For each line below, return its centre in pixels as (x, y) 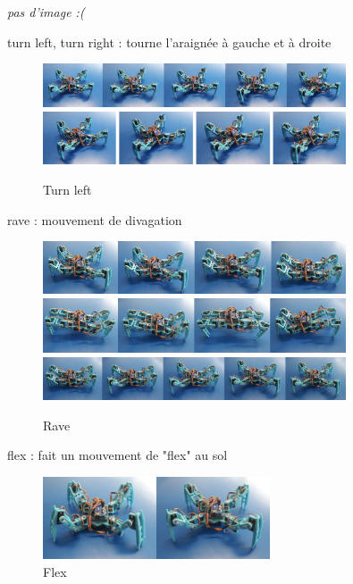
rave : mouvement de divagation (95, 219)
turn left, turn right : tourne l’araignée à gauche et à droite (169, 42)
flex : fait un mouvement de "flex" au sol (118, 455)
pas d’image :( (46, 12)
